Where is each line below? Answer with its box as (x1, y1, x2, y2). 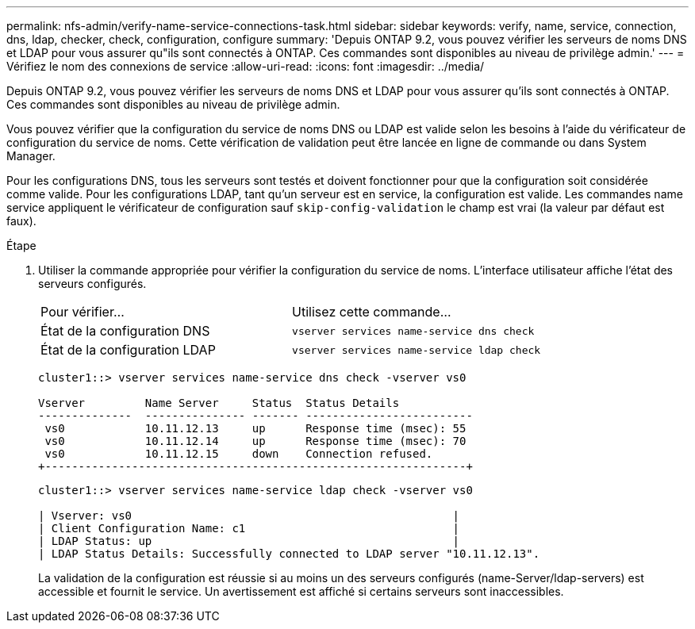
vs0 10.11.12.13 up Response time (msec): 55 (44, 422, 467, 435)
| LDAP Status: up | (38, 535, 460, 547)
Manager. (6, 149, 56, 163)
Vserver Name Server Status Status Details (38, 397, 400, 409)
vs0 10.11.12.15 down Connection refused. (44, 447, 433, 460)
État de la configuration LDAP (40, 342, 216, 358)
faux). (6, 214, 36, 228)
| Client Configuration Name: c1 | (38, 522, 460, 535)
